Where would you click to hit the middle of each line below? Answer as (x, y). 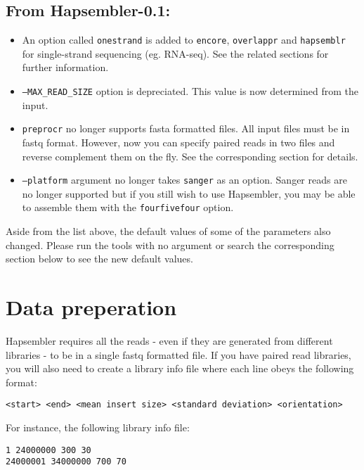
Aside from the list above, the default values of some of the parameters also (168, 231)
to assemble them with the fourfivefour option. (128, 207)
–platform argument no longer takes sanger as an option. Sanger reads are (184, 180)
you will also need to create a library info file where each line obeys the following (180, 368)
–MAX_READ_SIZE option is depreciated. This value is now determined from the (190, 91)
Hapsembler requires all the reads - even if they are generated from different (169, 340)
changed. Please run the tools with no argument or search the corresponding (170, 244)
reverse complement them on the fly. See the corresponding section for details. (190, 156)
